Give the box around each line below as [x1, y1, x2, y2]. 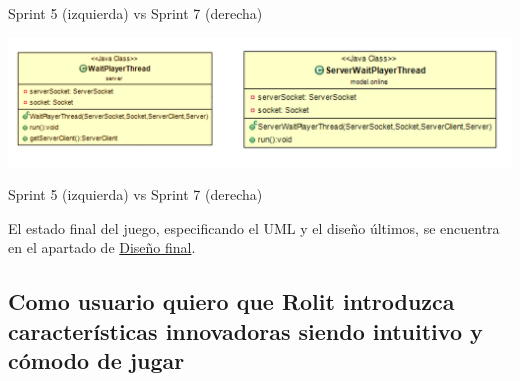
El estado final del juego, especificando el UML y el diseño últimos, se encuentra [8, 217, 500, 238]
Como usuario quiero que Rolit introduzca [8, 286, 455, 317]
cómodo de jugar [8, 345, 185, 376]
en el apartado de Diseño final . [8, 237, 196, 258]
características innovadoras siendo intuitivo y [8, 315, 483, 346]
